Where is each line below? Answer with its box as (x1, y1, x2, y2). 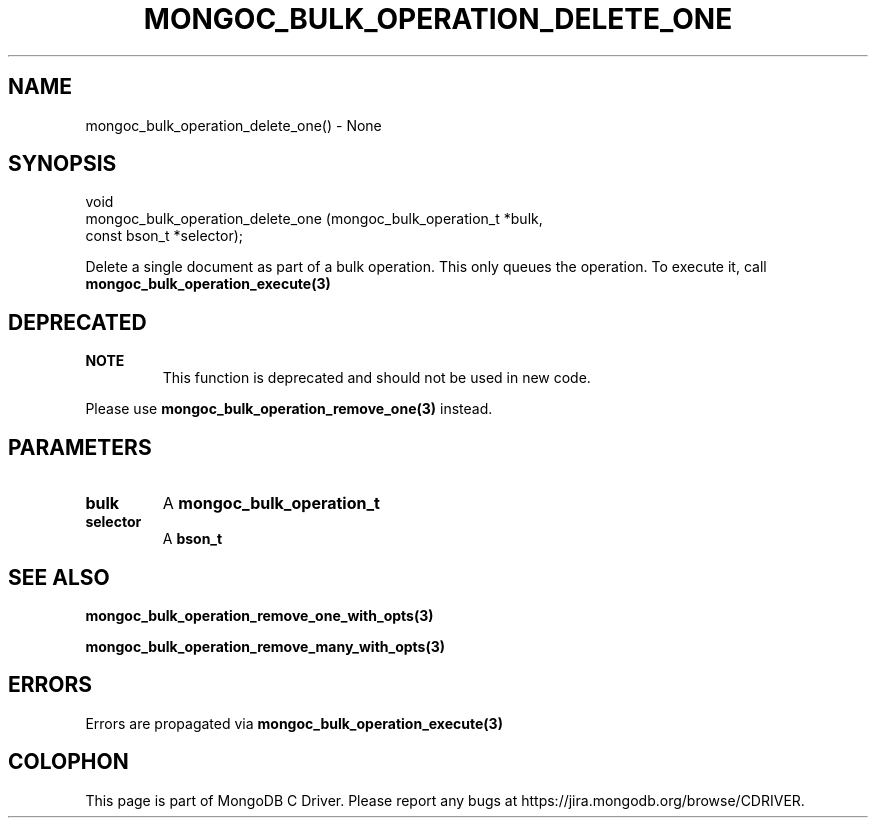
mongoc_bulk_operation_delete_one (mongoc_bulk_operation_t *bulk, (85, 210, 543, 228)
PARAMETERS (8, 434, 152, 460)
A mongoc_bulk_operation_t (162, 493, 380, 514)
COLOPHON (8, 749, 129, 775)
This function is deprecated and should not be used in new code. (162, 369, 591, 387)
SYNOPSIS (8, 151, 117, 177)
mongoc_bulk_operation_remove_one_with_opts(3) (85, 606, 434, 624)
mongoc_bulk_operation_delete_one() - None (85, 116, 382, 134)
